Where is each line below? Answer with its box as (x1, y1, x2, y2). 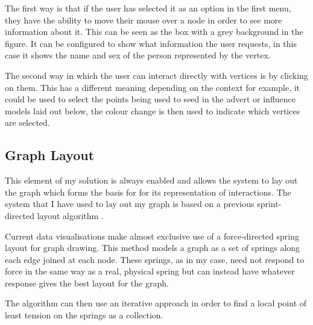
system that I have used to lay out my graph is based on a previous (5, 197, 255, 210)
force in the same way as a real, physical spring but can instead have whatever (5, 265, 295, 277)
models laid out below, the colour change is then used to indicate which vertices (5, 104, 300, 117)
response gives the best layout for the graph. (5, 276, 169, 289)
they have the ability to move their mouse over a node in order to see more (5, 13, 282, 26)
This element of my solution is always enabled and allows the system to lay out (5, 174, 298, 187)
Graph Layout (5, 146, 95, 164)
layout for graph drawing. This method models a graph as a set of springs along (5, 241, 300, 254)
